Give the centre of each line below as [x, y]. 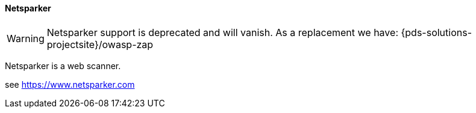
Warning [26, 38]
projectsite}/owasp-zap [100, 44]
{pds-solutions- [437, 32]
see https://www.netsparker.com [70, 84]
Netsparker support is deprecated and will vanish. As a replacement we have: [222, 32]
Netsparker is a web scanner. [63, 66]
